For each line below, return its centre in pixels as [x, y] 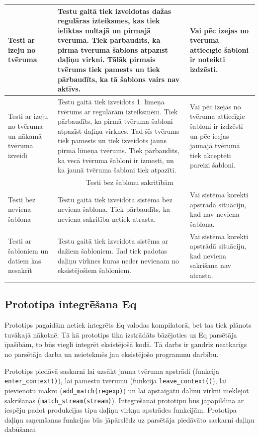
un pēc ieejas [209, 135]
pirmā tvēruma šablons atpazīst [113, 49]
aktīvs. [69, 89]
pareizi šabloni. [213, 165]
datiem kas [25, 260]
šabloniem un [28, 250]
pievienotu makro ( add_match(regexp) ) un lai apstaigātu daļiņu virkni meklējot [127, 390]
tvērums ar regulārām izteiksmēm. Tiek [118, 111]
